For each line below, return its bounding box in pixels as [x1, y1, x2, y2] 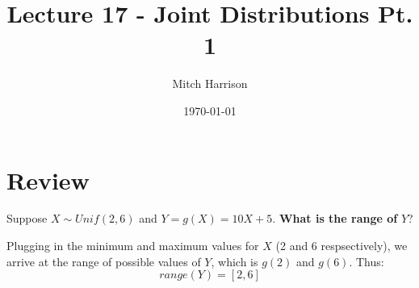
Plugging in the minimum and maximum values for [6, 237, 259, 254]
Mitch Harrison [172, 75, 248, 92]
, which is [211, 253, 258, 269]
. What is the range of [272, 210, 398, 227]
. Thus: [349, 253, 384, 269]
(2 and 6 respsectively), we [275, 237, 408, 254]
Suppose [6, 210, 48, 227]
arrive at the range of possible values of [6, 253, 201, 269]
